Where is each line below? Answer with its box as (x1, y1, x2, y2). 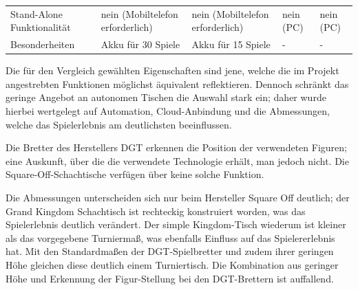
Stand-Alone (10, 6, 63, 21)
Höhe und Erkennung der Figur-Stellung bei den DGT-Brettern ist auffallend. (6, 271, 334, 285)
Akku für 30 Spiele (101, 37, 180, 52)
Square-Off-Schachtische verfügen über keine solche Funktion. (6, 167, 264, 181)
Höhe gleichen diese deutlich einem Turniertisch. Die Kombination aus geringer (6, 258, 339, 271)
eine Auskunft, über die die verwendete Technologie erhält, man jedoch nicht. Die (6, 153, 349, 168)
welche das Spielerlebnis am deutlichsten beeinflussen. (6, 117, 232, 131)
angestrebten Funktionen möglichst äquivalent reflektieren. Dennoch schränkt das (6, 76, 349, 91)
